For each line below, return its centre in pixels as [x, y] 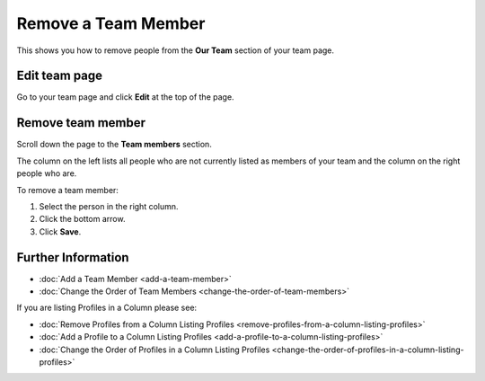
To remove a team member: [67, 190]
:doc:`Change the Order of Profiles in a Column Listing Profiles [154, 350]
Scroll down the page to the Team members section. [115, 145]
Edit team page [60, 76]
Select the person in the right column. [109, 206]
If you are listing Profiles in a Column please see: [107, 308]
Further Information [73, 257]
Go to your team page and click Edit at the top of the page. [125, 97]
